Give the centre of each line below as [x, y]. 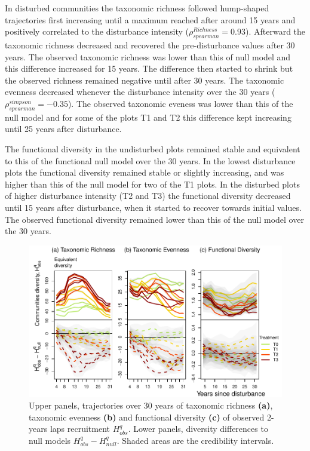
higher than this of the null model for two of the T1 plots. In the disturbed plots [152, 184]
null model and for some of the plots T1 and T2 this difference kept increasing [148, 117]
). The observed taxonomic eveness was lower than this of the [180, 103]
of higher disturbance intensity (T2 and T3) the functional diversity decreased [148, 196]
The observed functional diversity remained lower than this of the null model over [154, 219]
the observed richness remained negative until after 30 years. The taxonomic [145, 80]
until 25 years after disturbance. [63, 129]
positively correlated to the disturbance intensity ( [97, 31]
